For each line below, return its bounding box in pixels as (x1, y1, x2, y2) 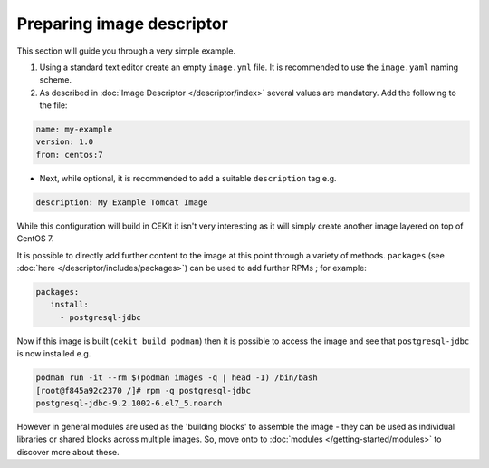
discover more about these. (16, 446, 120, 457)
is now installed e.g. (16, 348, 91, 359)
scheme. (39, 74, 72, 85)
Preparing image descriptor (16, 14, 228, 34)
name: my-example (35, 124, 113, 135)
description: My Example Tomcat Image (35, 197, 208, 208)
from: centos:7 (35, 150, 103, 160)
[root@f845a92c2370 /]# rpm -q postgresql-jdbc (35, 385, 251, 395)
